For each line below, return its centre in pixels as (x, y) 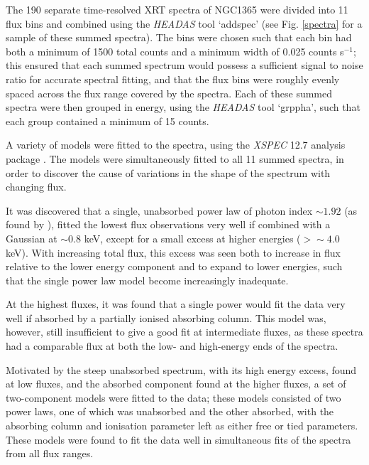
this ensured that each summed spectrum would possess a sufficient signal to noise (184, 65)
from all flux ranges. (50, 453)
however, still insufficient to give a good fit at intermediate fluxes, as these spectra (184, 332)
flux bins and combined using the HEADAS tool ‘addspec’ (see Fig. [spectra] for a (184, 23)
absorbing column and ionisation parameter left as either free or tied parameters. (182, 426)
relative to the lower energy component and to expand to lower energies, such (174, 266)
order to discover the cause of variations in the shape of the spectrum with (168, 172)
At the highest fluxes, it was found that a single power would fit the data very (176, 304)
